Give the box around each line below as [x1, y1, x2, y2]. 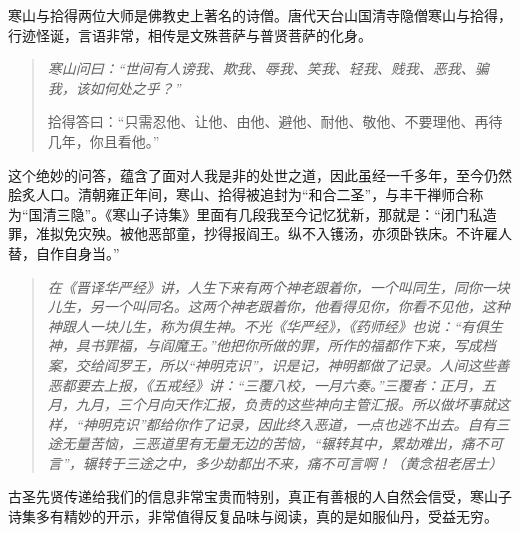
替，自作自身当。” [8, 242, 120, 263]
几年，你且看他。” [47, 130, 160, 151]
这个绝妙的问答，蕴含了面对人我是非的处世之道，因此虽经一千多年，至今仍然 [8, 164, 512, 185]
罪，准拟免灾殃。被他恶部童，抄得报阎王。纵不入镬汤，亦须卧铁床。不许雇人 [8, 223, 512, 244]
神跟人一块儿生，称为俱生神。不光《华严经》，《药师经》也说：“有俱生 [47, 315, 503, 336]
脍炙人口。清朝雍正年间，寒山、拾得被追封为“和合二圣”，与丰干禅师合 [8, 184, 470, 205]
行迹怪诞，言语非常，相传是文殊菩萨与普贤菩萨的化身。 [8, 24, 372, 45]
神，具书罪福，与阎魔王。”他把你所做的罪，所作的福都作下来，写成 [47, 335, 482, 356]
